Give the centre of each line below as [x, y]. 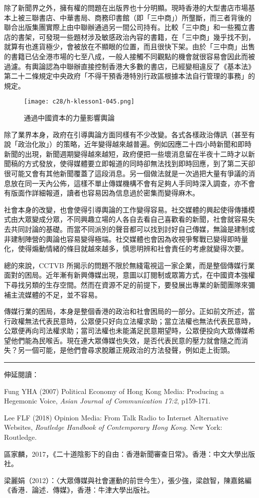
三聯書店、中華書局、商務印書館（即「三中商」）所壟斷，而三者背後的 [138, 17]
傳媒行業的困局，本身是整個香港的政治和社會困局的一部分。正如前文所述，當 [129, 311]
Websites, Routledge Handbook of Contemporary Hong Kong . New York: [113, 427]
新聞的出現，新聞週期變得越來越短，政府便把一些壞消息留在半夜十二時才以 [126, 153]
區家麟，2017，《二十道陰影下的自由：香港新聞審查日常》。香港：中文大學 [123, 453]
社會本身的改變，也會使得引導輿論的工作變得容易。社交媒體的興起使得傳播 [126, 209]
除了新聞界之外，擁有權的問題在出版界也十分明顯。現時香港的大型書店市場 [126, 7]
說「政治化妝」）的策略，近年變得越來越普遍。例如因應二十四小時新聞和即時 [128, 144]
